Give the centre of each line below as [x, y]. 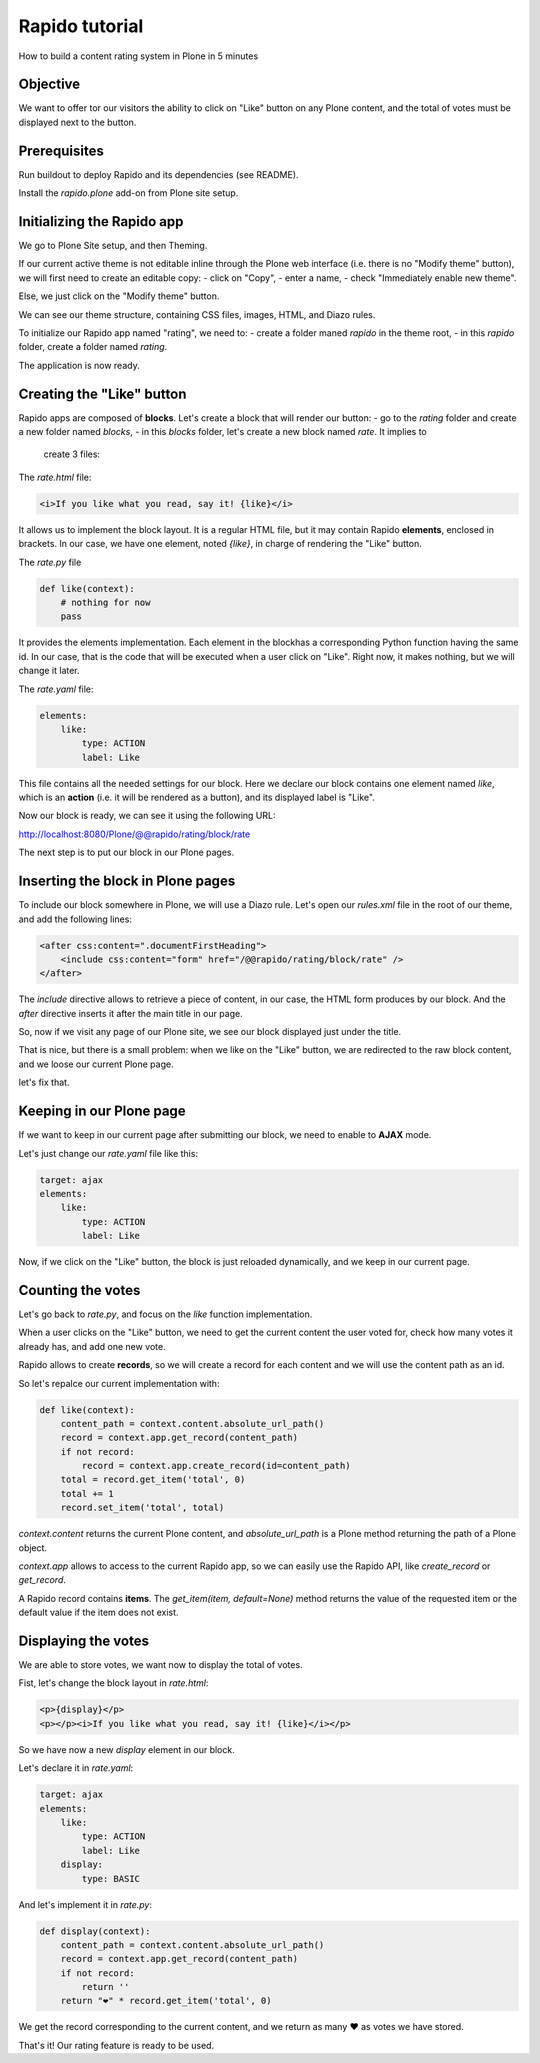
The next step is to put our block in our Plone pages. [126, 852]
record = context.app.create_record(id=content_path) [216, 1466]
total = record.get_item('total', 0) [153, 1479]
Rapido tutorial [81, 26]
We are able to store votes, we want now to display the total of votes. [161, 1665]
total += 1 [87, 1493]
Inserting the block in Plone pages [127, 881]
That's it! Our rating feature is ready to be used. [116, 2045]
